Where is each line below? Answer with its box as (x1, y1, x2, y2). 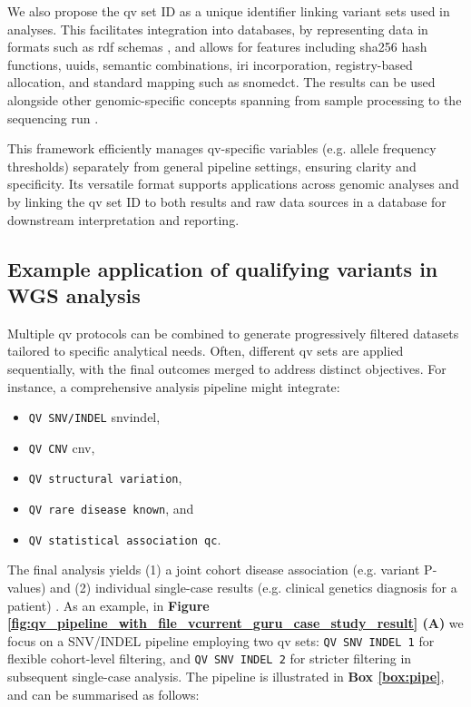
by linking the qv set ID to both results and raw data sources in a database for (7, 191, 446, 211)
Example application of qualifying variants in (7, 254, 438, 282)
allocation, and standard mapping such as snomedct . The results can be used (7, 73, 436, 92)
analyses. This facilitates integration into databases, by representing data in (7, 19, 428, 38)
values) (7, 577, 46, 596)
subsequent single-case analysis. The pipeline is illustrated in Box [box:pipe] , (7, 667, 445, 686)
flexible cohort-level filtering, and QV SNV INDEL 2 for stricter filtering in (7, 649, 412, 668)
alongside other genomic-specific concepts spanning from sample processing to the (7, 90, 462, 109)
